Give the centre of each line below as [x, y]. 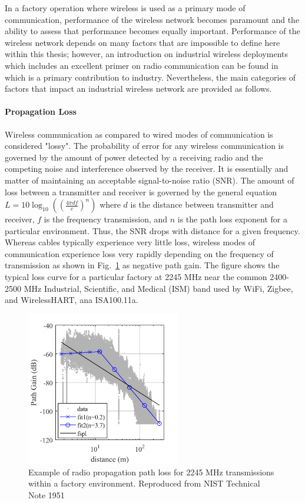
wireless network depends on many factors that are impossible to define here [142, 42]
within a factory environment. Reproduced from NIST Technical [144, 483]
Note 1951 [47, 495]
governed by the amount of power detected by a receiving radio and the [134, 157]
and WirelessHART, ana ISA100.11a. [72, 300]
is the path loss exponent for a [232, 219]
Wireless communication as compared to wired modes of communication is [139, 134]
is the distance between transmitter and [202, 204]
